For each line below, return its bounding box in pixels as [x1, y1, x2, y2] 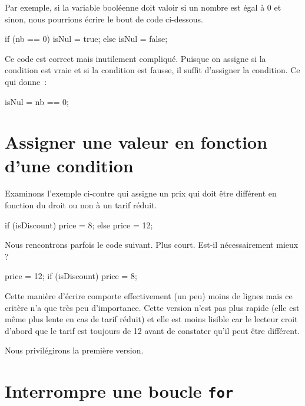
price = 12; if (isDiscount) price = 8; [5, 270, 137, 282]
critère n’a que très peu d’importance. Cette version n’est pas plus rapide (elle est [5, 301, 300, 313]
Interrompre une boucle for [5, 379, 234, 403]
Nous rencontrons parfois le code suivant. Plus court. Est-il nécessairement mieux [5, 238, 299, 251]
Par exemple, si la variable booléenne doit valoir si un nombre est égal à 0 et [5, 1, 281, 13]
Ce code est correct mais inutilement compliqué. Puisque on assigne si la [5, 52, 266, 64]
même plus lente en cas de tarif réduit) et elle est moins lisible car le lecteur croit [5, 313, 298, 325]
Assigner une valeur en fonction [5, 130, 268, 154]
